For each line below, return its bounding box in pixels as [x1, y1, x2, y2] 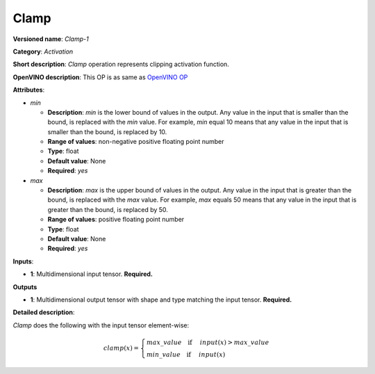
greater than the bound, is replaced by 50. [47, 205, 168, 213]
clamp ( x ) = [103, 344, 139, 352]
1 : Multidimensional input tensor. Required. [30, 270, 153, 278]
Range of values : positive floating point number [47, 216, 185, 224]
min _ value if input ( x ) [146, 350, 226, 358]
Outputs [12, 282, 37, 291]
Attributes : [12, 86, 45, 94]
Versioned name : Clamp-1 [12, 35, 90, 43]
